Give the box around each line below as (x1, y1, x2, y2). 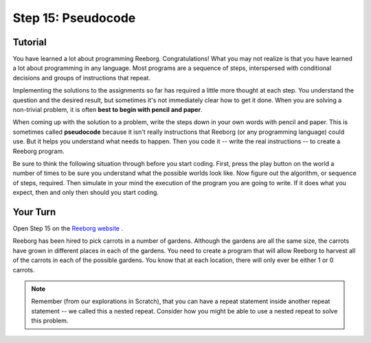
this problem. (31, 316, 69, 325)
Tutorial (12, 36, 47, 48)
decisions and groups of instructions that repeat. (12, 73, 151, 82)
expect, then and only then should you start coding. (12, 189, 159, 197)
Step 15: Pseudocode (12, 10, 136, 25)
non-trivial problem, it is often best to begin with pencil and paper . (12, 106, 203, 114)
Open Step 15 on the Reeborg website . (12, 224, 124, 233)
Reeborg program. (12, 147, 65, 155)
